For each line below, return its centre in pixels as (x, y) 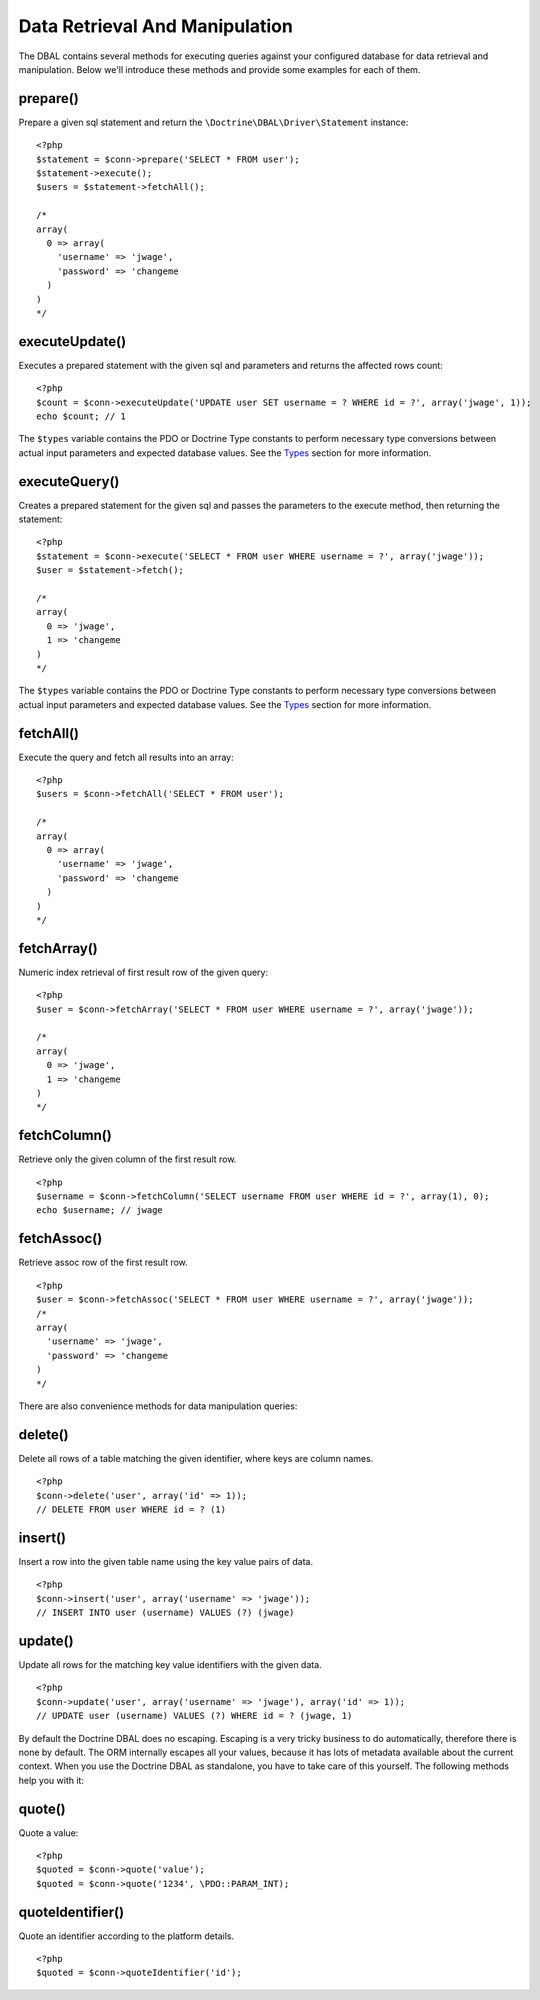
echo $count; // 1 (81, 416)
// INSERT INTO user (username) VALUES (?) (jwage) (165, 1613)
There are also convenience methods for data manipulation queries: (158, 1406)
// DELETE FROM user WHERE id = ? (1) (131, 1509)
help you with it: (51, 1780)
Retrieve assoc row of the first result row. (103, 1262)
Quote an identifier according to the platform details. (126, 1936)
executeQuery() (69, 481)
